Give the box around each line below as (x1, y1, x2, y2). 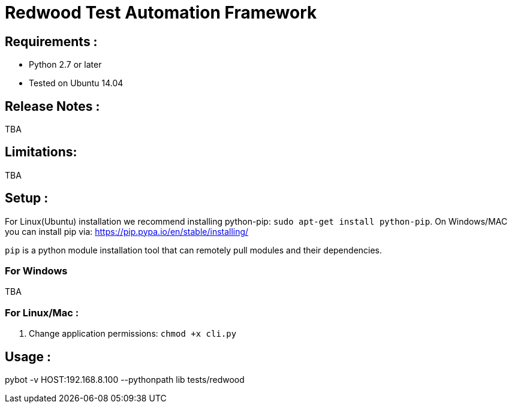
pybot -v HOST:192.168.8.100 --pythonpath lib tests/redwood (5, 374, 245, 385)
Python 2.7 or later (29, 59, 102, 70)
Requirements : (5, 34, 98, 49)
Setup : (5, 191, 49, 206)
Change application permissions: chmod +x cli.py (29, 328, 237, 339)
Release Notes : (5, 98, 100, 114)
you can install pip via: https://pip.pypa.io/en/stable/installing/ (5, 226, 249, 237)
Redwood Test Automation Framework (5, 2, 317, 23)
